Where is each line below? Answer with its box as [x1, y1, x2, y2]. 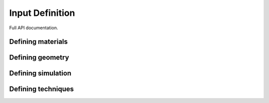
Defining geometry [9, 53, 69, 62]
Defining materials [9, 38, 68, 46]
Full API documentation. [9, 25, 58, 31]
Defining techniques [9, 85, 74, 94]
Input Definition [9, 7, 75, 18]
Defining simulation [9, 69, 72, 78]
